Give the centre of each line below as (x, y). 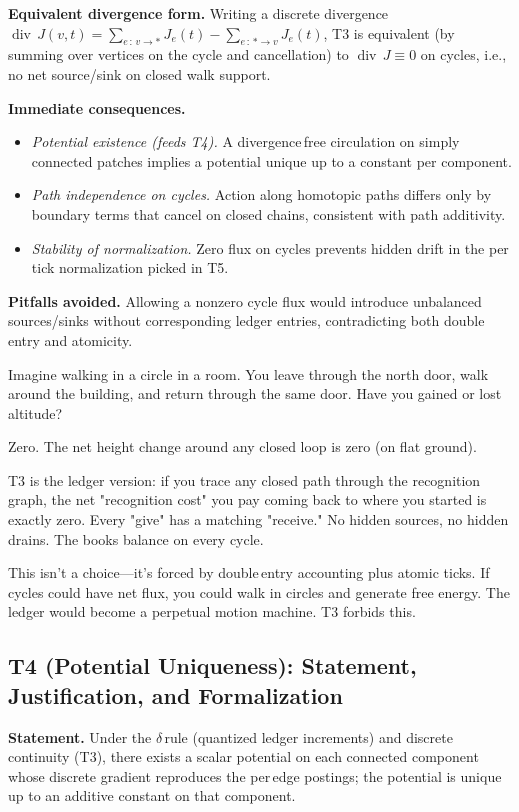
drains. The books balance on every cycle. (136, 538)
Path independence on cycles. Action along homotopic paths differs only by (261, 194)
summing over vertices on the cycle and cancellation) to (178, 54)
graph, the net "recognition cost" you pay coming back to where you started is (247, 499)
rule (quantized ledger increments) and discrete (308, 736)
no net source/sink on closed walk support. (139, 73)
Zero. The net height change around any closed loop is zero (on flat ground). (242, 446)
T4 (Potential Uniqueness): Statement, (212, 665)
